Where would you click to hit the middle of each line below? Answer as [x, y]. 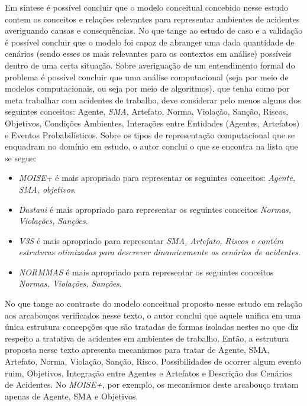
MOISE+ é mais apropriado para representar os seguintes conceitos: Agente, [157, 178]
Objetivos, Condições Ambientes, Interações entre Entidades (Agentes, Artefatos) [152, 123]
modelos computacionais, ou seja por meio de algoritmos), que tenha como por [147, 88]
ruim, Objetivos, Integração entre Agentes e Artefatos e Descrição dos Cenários [148, 373]
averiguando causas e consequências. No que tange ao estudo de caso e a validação [154, 30]
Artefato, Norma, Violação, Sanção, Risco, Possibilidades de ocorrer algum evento [153, 361]
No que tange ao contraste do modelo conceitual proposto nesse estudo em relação [154, 303]
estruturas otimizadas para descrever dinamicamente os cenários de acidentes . [160, 252]
